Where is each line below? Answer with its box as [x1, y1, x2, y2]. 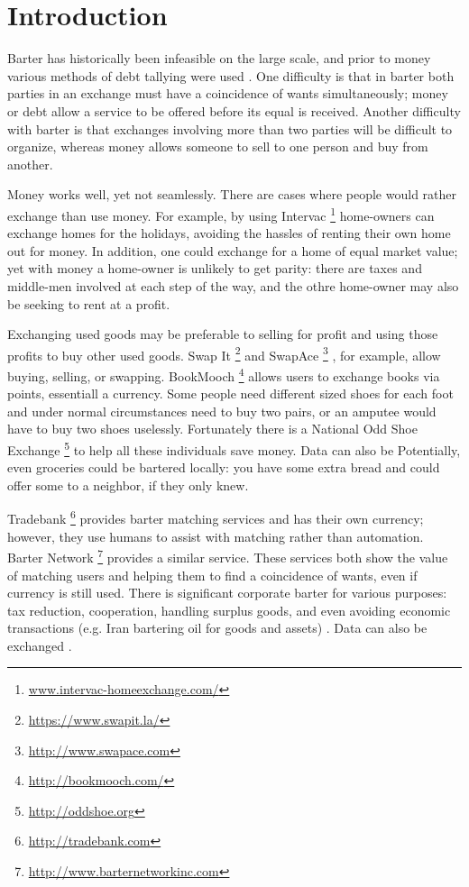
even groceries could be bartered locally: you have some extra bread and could [7, 458, 440, 477]
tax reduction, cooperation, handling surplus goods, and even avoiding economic [7, 600, 451, 619]
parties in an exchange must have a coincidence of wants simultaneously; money [7, 84, 448, 103]
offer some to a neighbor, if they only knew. [7, 475, 249, 494]
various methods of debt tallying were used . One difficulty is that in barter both [7, 66, 455, 85]
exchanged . [7, 636, 72, 654]
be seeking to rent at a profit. [7, 294, 170, 313]
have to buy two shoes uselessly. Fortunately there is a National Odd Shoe [7, 419, 418, 438]
